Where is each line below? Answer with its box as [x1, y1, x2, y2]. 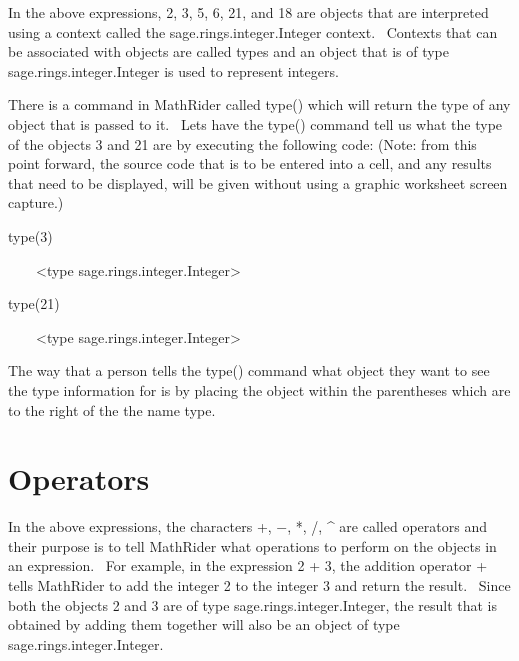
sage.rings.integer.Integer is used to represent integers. [8, 60, 339, 81]
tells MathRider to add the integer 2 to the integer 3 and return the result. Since [8, 575, 511, 595]
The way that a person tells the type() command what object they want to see [8, 360, 490, 381]
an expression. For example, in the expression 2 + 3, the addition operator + [8, 555, 488, 576]
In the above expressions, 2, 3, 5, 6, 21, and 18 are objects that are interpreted [8, 2, 489, 22]
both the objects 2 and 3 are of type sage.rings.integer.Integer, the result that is [8, 594, 498, 615]
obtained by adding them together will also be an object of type [8, 614, 400, 635]
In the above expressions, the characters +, [8, 516, 272, 537]
